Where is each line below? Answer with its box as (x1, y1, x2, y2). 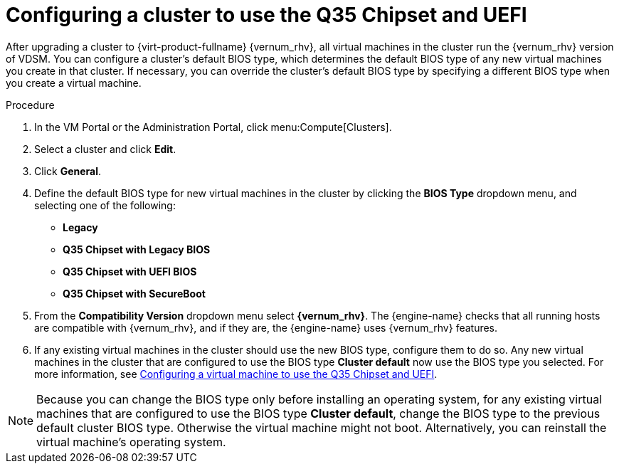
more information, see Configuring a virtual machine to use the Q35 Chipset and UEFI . (34, 367, 438, 380)
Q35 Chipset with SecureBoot (63, 287, 206, 300)
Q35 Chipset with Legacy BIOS (63, 243, 211, 255)
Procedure (6, 98, 55, 111)
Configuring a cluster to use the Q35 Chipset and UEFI (6, 3, 527, 27)
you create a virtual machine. (6, 76, 142, 89)
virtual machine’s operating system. (36, 434, 226, 449)
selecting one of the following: (34, 199, 176, 211)
